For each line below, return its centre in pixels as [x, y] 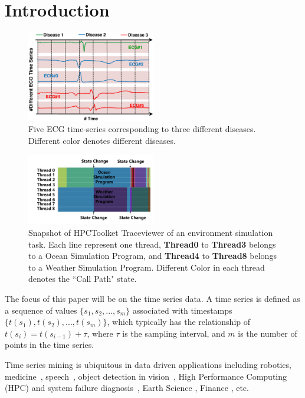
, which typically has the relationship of [179, 322]
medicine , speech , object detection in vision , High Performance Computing [146, 376]
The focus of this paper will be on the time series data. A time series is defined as [152, 298]
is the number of [268, 333]
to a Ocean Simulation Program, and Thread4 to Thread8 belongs [152, 256]
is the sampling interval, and [174, 333]
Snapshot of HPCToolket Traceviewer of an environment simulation [151, 232]
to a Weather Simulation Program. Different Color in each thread [147, 267]
